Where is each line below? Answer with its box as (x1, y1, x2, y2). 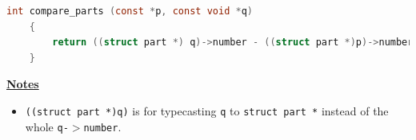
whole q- (25, 118, 69, 134)
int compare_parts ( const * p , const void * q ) (6, 6, 253, 17)
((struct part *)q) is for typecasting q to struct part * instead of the (25, 102, 389, 119)
